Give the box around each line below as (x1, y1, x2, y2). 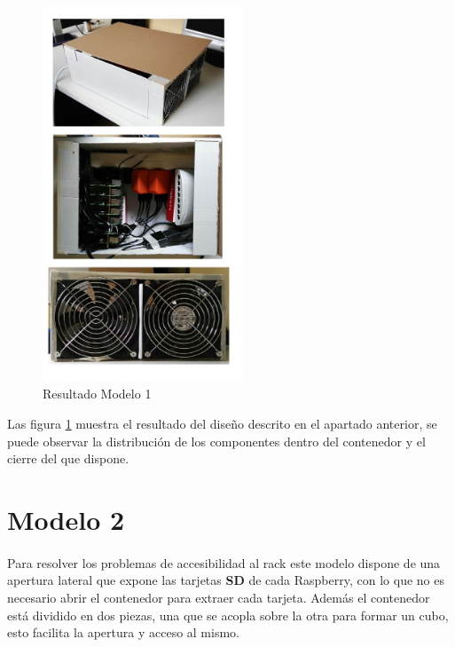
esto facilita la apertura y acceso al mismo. (7, 623, 239, 642)
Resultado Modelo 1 (43, 384, 152, 403)
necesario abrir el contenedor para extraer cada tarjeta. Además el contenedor (7, 588, 430, 606)
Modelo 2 (7, 501, 125, 537)
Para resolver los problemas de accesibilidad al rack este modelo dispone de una (7, 553, 441, 572)
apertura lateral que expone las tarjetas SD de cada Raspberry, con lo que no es (7, 571, 444, 589)
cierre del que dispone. (7, 449, 129, 468)
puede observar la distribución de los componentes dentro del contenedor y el (7, 431, 426, 450)
